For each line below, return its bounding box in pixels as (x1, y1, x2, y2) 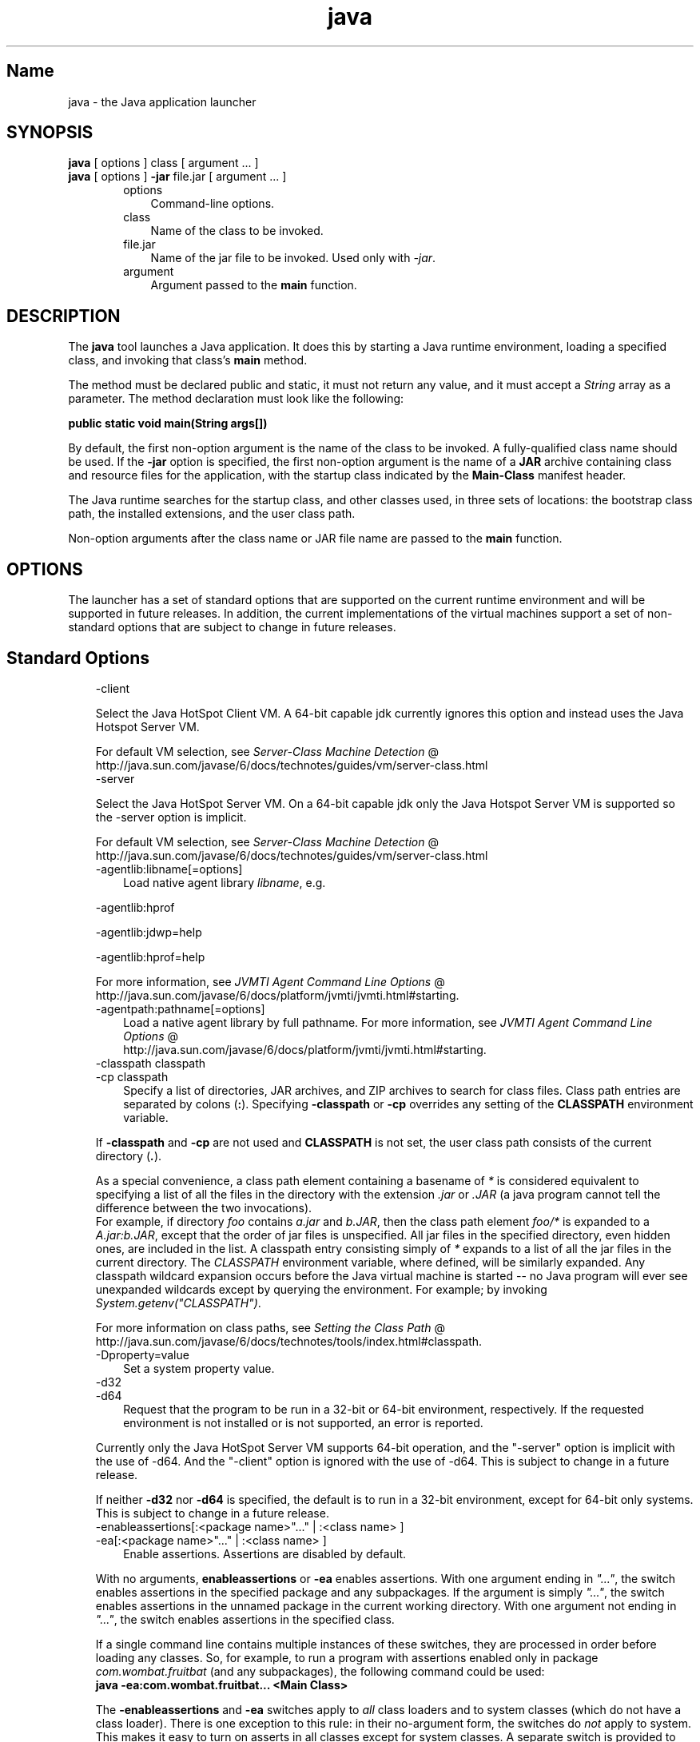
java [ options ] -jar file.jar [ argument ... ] (68, 169, 287, 184)
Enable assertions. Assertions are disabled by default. (123, 1546, 407, 1561)
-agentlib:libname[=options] (95, 861, 243, 876)
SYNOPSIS (6, 122, 93, 143)
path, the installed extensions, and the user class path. (68, 507, 356, 521)
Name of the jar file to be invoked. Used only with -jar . (150, 251, 436, 265)
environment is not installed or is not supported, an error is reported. (123, 1415, 483, 1430)
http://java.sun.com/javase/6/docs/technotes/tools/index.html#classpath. (95, 1334, 483, 1348)
